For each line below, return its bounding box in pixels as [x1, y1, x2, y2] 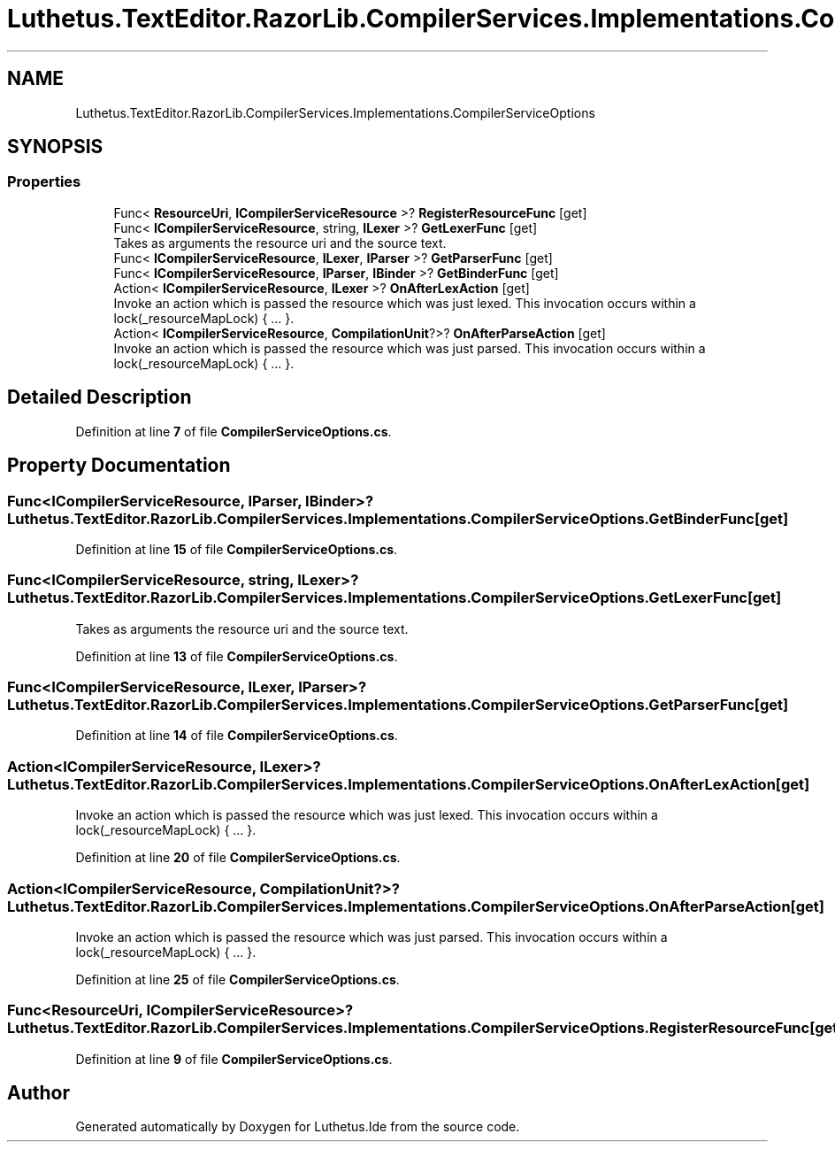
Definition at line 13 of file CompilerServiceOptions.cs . [75, 648, 398, 664]
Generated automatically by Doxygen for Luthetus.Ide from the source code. [75, 1119, 520, 1135]
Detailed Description [7, 386, 192, 409]
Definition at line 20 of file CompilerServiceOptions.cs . [75, 850, 401, 866]
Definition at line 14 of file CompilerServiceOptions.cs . [75, 728, 398, 744]
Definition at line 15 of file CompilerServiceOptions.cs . [75, 541, 398, 557]
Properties [7, 173, 81, 191]
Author [7, 1082, 70, 1105]
